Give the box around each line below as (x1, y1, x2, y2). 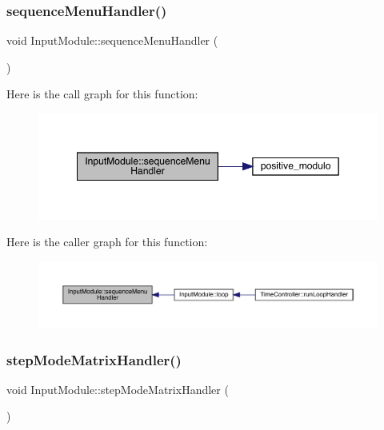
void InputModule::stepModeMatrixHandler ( (6, 380, 229, 397)
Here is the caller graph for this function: (6, 233, 208, 250)
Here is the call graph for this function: (6, 86, 198, 102)
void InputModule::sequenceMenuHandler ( (6, 32, 218, 49)
